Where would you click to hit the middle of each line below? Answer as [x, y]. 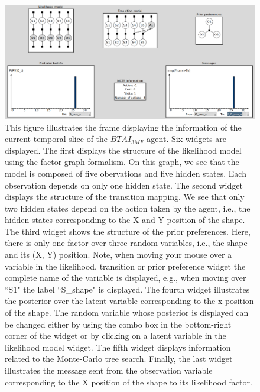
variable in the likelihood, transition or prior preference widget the [125, 266]
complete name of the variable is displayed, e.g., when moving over [126, 278]
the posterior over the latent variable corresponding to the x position [129, 301]
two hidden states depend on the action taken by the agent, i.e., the [128, 208]
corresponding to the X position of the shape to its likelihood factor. [129, 382]
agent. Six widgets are [187, 139]
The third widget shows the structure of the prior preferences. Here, [128, 231]
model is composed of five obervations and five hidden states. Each [126, 173]
